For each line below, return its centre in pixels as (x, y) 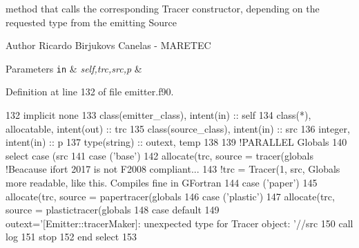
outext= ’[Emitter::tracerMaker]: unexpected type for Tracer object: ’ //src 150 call (179, 223)
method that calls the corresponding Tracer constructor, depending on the (163, 8)
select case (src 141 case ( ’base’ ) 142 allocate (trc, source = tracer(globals (159, 155)
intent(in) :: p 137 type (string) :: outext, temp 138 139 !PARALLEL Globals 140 (176, 142)
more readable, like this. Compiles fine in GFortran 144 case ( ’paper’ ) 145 (162, 182)
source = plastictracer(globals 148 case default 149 (113, 210)
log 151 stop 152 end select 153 (71, 237)
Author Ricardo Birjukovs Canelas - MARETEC (108, 45)
